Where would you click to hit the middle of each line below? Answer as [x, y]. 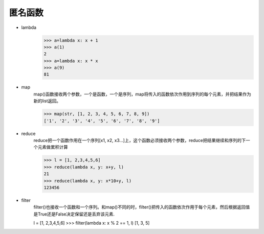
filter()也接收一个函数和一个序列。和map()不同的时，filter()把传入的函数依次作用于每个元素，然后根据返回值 [142, 207]
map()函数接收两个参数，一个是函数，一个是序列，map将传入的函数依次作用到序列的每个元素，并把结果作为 [142, 94]
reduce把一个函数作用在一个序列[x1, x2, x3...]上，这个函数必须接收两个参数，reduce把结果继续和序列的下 [140, 140]
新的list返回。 [47, 101]
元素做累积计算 [53, 147]
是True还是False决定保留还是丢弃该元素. [74, 214]
